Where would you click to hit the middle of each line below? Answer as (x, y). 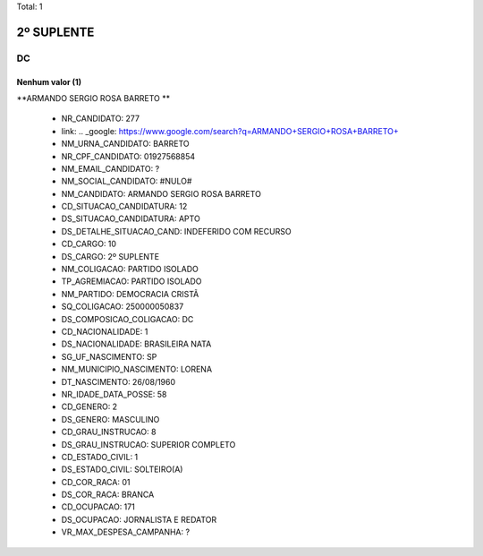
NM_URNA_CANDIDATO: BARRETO (125, 144)
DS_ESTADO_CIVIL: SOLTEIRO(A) (122, 469)
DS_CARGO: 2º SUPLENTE (110, 256)
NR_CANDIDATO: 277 (101, 119)
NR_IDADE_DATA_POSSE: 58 (114, 394)
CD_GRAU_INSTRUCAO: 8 (109, 432)
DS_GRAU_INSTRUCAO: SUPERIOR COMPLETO (148, 444)
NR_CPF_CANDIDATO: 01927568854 (128, 156)
